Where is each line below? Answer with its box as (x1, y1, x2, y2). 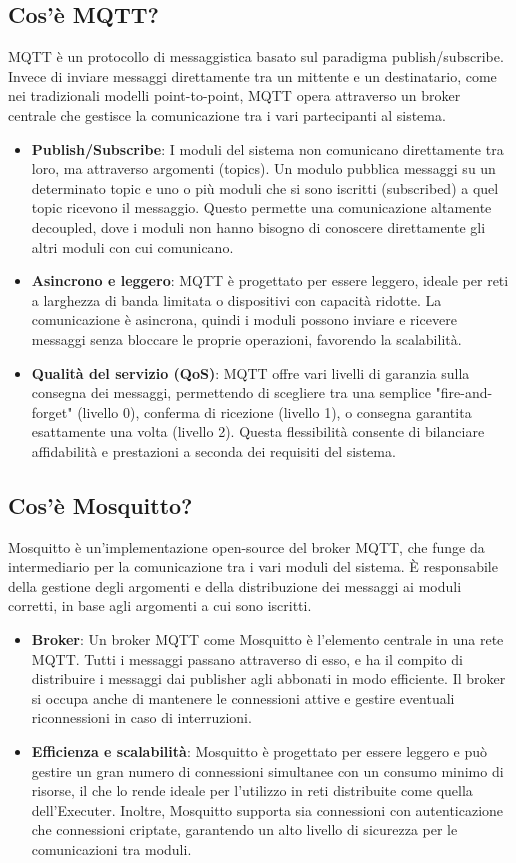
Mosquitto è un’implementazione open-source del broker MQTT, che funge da (8, 536, 485, 557)
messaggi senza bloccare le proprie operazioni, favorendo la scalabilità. (31, 328, 462, 349)
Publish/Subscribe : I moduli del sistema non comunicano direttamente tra (31, 138, 504, 159)
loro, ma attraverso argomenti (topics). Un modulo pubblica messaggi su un (31, 158, 496, 179)
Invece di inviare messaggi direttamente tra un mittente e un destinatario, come (8, 65, 497, 86)
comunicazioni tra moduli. (31, 839, 192, 859)
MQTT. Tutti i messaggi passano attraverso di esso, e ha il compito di (31, 648, 463, 669)
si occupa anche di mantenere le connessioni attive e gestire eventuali (31, 687, 455, 708)
